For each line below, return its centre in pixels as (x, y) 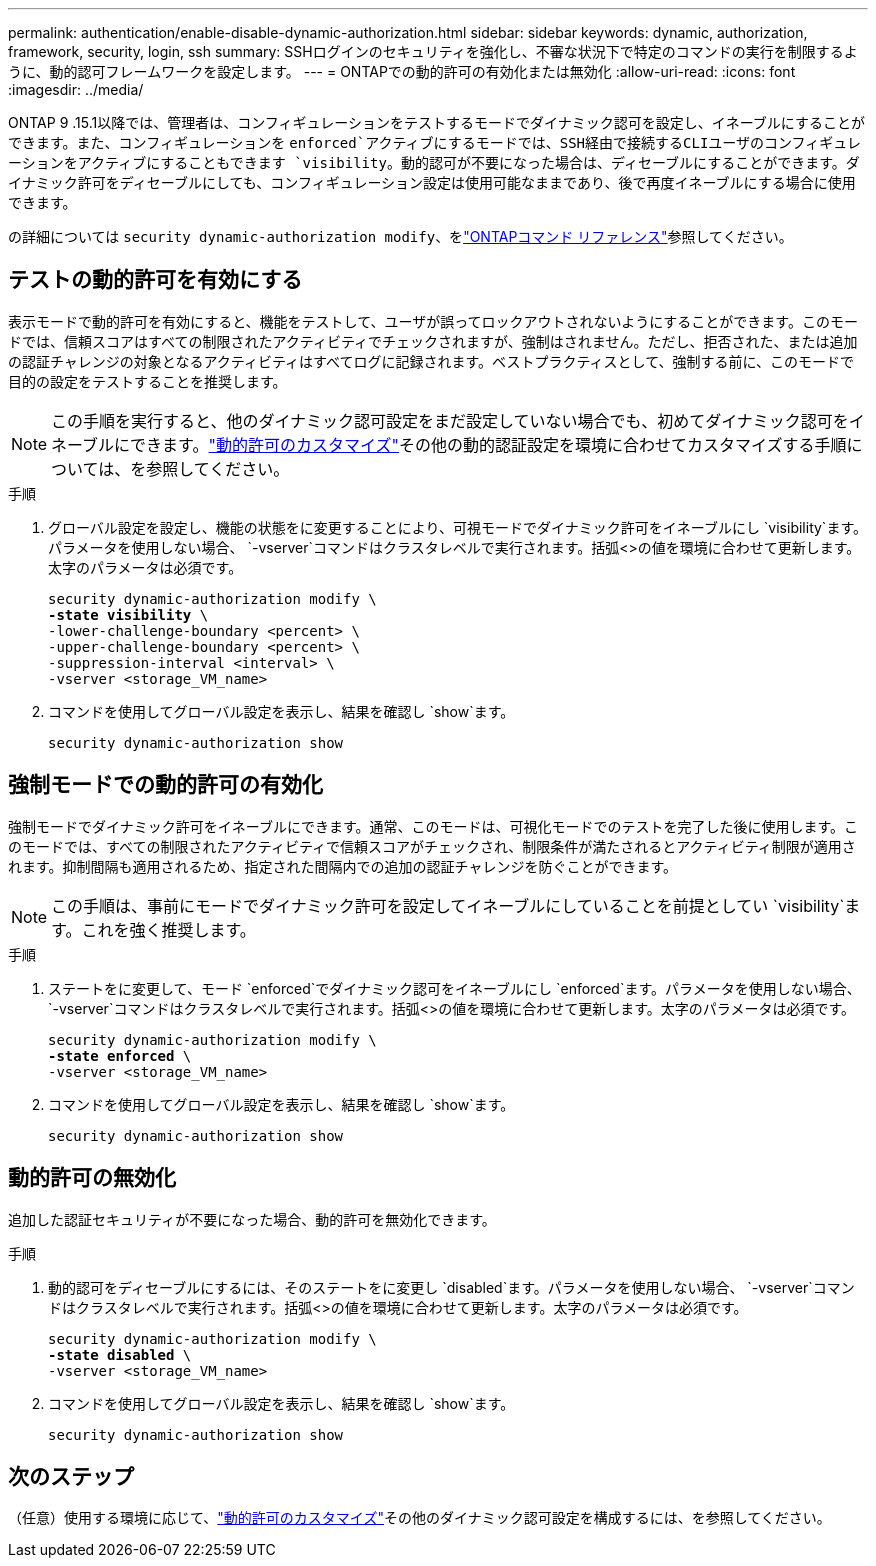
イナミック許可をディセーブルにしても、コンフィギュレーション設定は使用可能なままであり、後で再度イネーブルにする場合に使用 (432, 182)
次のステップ (71, 1476)
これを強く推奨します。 (168, 929)
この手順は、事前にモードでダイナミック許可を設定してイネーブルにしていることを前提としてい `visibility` (448, 905)
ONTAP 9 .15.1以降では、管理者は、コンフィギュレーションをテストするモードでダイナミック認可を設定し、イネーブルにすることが (436, 122)
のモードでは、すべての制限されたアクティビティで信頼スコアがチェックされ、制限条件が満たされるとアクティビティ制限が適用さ (432, 846)
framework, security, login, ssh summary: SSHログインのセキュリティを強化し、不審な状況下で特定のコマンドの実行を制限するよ (433, 51)
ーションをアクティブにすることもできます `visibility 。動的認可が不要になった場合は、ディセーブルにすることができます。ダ (434, 162)
